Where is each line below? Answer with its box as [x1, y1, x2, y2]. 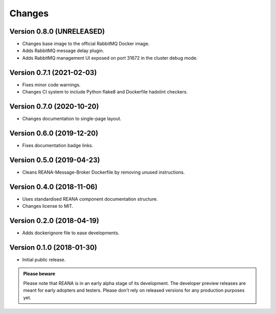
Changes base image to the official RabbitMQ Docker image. [22, 41, 150, 47]
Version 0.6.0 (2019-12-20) [9, 129, 99, 137]
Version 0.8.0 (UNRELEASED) [9, 27, 105, 36]
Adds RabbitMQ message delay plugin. [22, 47, 104, 54]
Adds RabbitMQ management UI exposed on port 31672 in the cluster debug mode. [22, 55, 198, 61]
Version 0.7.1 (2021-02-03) [9, 68, 97, 77]
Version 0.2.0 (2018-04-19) [9, 216, 99, 225]
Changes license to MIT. [22, 203, 74, 209]
